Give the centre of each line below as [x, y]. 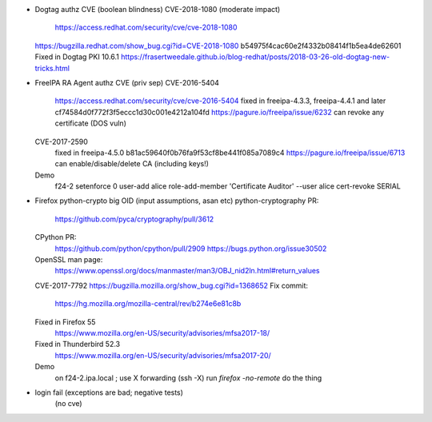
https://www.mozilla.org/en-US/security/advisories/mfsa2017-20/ [163, 355]
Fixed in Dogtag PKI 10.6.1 [77, 57]
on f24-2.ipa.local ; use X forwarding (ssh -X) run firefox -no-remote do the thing [188, 378]
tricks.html [52, 68]
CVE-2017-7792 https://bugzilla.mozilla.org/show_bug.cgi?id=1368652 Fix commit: [171, 285]
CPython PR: [56, 237]
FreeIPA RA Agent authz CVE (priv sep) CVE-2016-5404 [127, 82]
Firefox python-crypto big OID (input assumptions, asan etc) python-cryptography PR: [177, 201]
